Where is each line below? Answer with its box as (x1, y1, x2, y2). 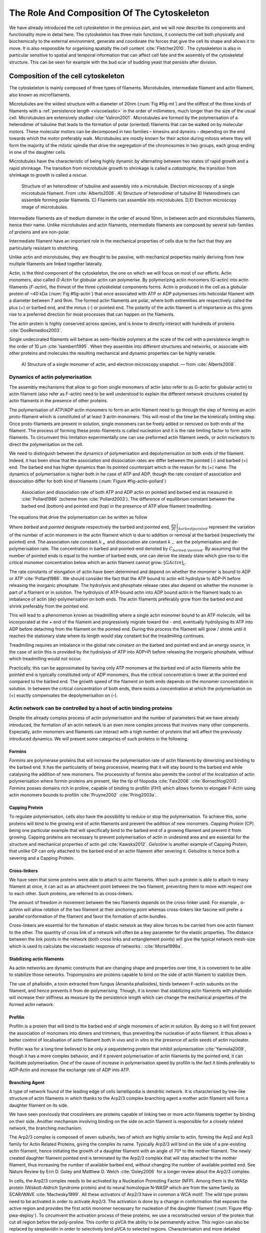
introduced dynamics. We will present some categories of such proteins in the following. (9, 735, 189, 742)
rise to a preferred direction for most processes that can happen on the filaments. (9, 311, 175, 318)
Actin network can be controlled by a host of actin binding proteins (9, 705, 172, 711)
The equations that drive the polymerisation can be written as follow (9, 514, 148, 520)
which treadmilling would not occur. (9, 656, 82, 662)
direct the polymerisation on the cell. (9, 441, 84, 447)
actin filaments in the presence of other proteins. (9, 398, 108, 404)
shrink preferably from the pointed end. (9, 603, 89, 609)
